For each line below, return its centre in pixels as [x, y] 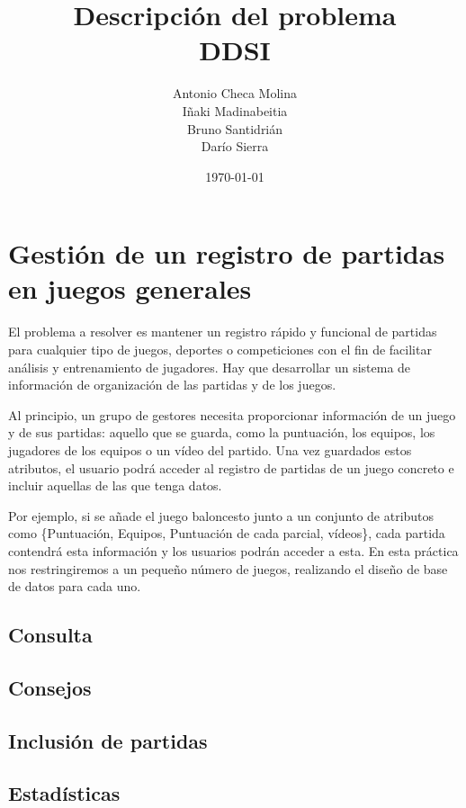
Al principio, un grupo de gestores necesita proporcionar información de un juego [232, 414]
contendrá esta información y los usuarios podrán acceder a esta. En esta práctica [233, 550]
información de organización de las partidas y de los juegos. [172, 385]
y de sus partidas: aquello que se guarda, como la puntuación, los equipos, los [222, 432]
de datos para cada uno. [75, 586]
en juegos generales [130, 288]
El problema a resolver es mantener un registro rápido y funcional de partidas [223, 332]
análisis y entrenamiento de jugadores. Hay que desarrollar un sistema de [210, 367]
